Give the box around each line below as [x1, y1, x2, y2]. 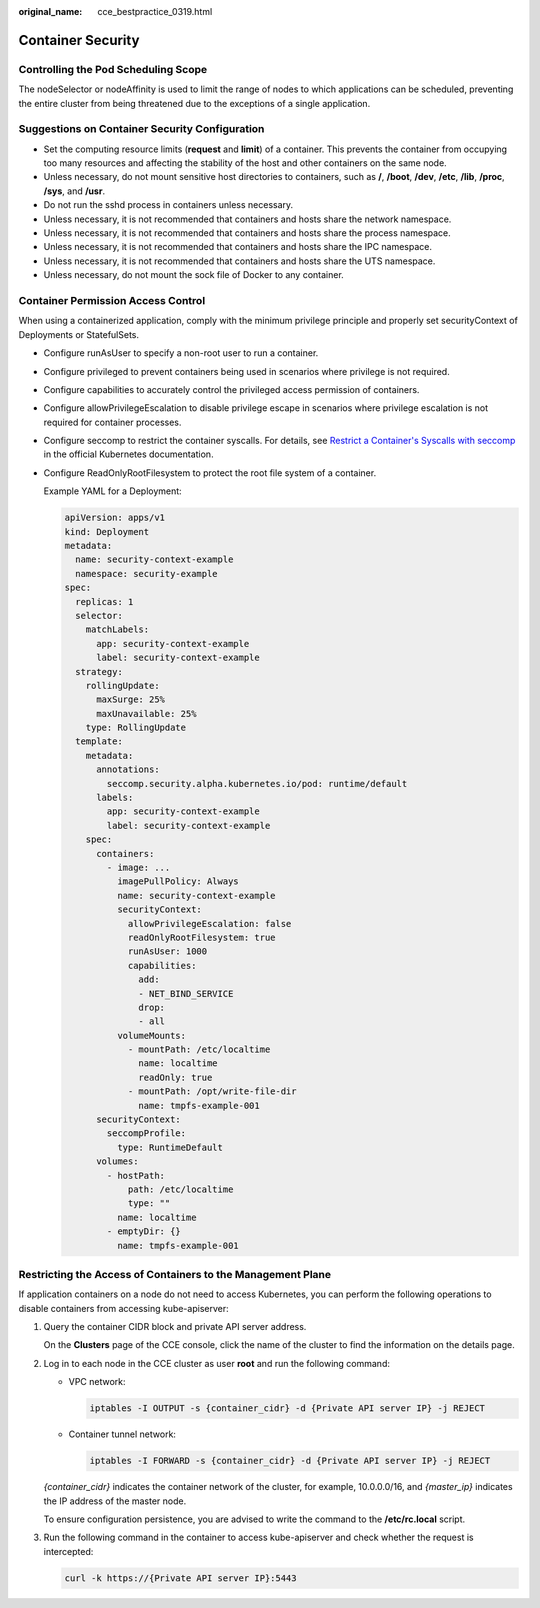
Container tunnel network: [68, 1428, 177, 1440]
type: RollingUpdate [85, 722, 187, 734]
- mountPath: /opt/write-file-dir [127, 1086, 297, 1097]
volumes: [96, 1156, 139, 1167]
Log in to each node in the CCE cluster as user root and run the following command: [43, 1357, 390, 1369]
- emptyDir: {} [106, 1226, 182, 1237]
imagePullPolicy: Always [116, 876, 239, 887]
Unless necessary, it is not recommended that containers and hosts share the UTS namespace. [43, 255, 436, 267]
